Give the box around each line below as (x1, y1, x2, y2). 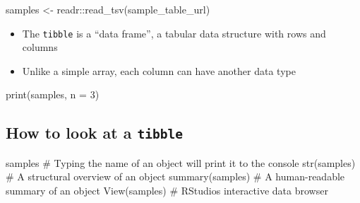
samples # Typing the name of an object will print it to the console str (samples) (6, 155, 356, 170)
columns (22, 40, 58, 54)
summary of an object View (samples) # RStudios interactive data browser (6, 183, 328, 197)
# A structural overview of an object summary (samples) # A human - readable (6, 169, 345, 184)
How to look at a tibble (6, 122, 184, 144)
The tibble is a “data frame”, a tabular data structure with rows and (22, 25, 326, 40)
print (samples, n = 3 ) (6, 87, 100, 102)
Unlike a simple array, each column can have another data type (22, 63, 296, 78)
